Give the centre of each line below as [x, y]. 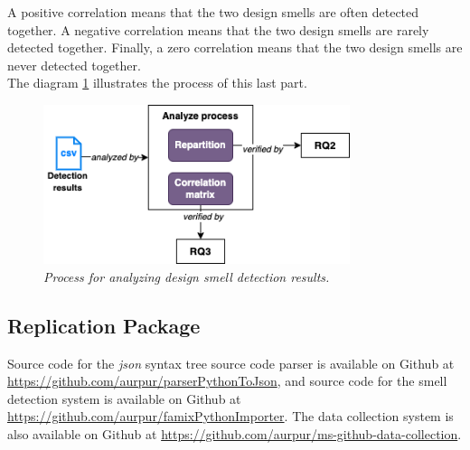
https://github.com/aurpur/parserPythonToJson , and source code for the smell [227, 381]
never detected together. [74, 65]
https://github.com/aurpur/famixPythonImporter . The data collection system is [230, 416]
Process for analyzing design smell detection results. [187, 276]
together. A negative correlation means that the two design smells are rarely [218, 29]
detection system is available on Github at [124, 398]
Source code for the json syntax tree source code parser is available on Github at [231, 363]
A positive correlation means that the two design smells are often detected [213, 12]
